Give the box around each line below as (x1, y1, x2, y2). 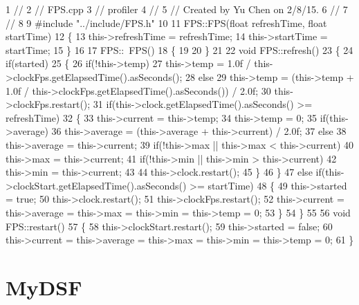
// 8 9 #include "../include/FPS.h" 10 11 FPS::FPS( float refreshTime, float (6, 15, 327, 30)
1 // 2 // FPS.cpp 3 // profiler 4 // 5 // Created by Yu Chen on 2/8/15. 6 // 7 (6, 2, 348, 16)
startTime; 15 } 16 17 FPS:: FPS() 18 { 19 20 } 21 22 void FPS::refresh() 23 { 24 (6, 42, 353, 57)
